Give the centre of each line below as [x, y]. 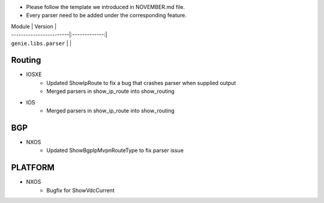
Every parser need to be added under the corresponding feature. [106, 16]
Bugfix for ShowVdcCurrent [80, 190]
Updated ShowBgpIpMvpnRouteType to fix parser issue [115, 150]
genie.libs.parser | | [41, 43]
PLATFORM [33, 168]
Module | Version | [34, 26]
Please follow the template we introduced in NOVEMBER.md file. [106, 7]
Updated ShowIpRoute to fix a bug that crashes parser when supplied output [141, 83]
